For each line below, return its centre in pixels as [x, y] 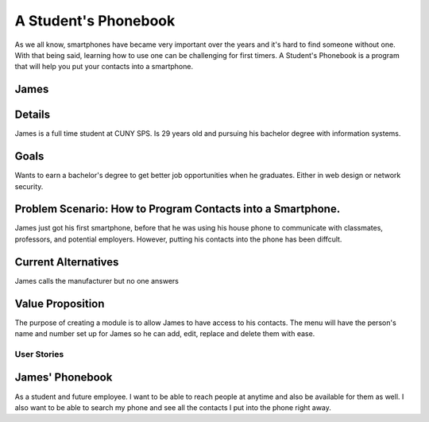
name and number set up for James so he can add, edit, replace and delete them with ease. [165, 334]
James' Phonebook [64, 377]
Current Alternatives [67, 262]
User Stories [39, 354]
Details [33, 115]
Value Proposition [60, 303]
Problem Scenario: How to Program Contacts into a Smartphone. [178, 209]
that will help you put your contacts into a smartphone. [104, 67]
